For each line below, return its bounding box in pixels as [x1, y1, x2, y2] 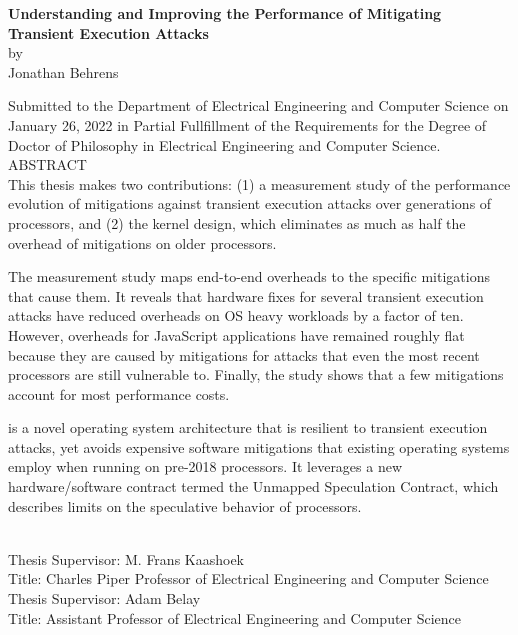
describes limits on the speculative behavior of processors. [8, 495, 362, 516]
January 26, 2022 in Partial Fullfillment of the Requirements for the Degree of [8, 114, 487, 135]
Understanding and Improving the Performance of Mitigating [8, 3, 442, 23]
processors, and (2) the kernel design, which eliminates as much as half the [8, 212, 466, 233]
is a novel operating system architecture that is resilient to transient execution [8, 417, 488, 438]
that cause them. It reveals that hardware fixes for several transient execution [8, 285, 484, 306]
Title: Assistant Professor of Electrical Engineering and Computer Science [8, 607, 462, 628]
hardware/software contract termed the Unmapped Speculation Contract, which [8, 476, 499, 497]
